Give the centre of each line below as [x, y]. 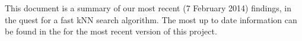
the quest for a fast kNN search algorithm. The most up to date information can [151, 19]
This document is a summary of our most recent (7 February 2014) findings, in [148, 8]
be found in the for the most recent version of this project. [111, 31]
